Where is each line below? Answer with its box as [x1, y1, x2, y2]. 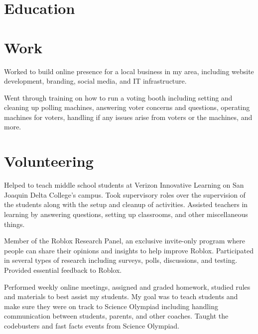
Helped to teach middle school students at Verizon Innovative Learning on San [4, 180, 244, 190]
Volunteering [4, 151, 94, 171]
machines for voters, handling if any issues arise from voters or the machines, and [4, 111, 253, 122]
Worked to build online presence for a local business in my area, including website [4, 66, 254, 76]
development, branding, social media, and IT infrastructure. [4, 76, 187, 86]
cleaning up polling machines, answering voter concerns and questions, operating [4, 102, 250, 112]
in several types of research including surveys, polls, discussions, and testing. [4, 255, 238, 265]
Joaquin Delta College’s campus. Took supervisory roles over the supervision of [4, 189, 246, 200]
